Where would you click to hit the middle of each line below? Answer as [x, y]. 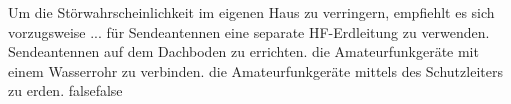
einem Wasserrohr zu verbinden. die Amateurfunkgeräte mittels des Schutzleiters [255, 70]
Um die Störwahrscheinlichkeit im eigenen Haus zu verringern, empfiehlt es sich [251, 12]
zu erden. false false [65, 90]
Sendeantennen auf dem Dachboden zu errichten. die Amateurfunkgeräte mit [243, 51]
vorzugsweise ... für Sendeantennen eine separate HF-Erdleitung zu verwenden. [249, 31]
